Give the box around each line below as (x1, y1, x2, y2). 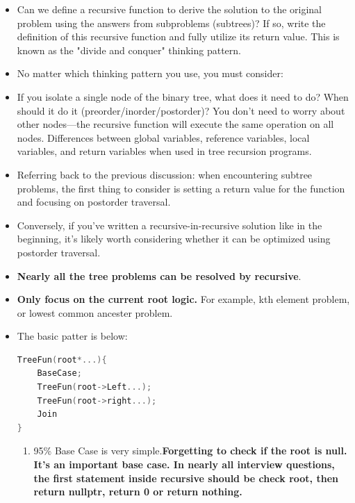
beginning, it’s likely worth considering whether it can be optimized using (17, 231, 331, 246)
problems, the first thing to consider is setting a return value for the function (17, 181, 345, 195)
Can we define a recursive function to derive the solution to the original (17, 2, 322, 16)
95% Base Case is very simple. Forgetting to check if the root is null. (33, 443, 347, 458)
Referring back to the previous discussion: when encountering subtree (17, 167, 313, 181)
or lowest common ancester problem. (17, 305, 173, 320)
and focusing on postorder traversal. (17, 195, 171, 209)
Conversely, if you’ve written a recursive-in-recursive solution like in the (17, 217, 322, 232)
